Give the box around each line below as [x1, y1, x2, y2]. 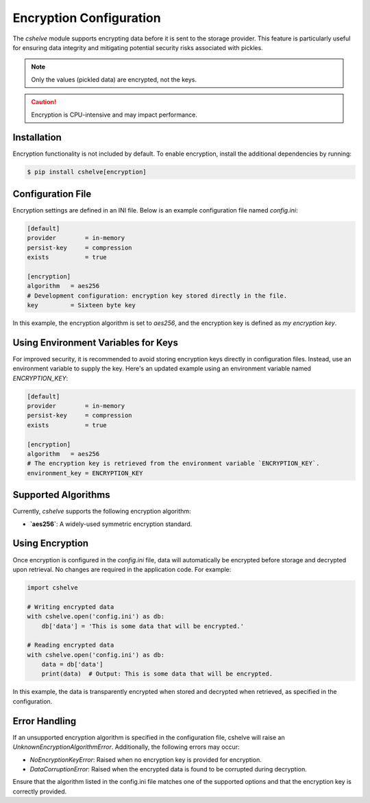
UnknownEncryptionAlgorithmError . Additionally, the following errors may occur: [12, 743, 240, 751]
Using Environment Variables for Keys [12, 337, 178, 348]
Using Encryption [12, 538, 89, 549]
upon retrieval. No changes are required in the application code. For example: [12, 565, 232, 573]
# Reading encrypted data [27, 641, 114, 649]
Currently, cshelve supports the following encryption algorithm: [12, 507, 191, 516]
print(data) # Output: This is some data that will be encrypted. [41, 670, 273, 678]
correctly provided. [12, 787, 67, 795]
